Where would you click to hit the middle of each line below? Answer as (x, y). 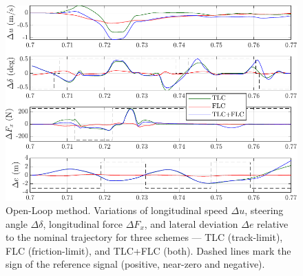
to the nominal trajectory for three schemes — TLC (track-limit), (144, 237)
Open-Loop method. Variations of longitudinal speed (117, 210)
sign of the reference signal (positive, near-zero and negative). (135, 264)
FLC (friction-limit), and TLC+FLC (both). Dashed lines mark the (148, 250)
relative (273, 223)
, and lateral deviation (191, 223)
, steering (264, 210)
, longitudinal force (83, 223)
